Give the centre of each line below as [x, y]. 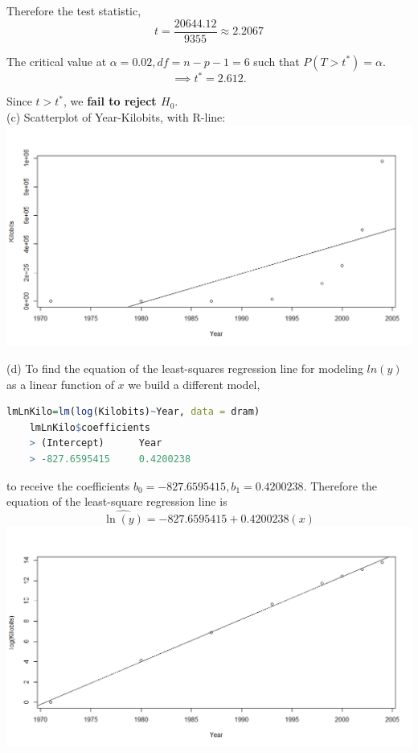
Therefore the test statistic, [74, 10]
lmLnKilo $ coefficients [90, 427]
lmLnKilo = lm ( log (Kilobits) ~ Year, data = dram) [133, 412]
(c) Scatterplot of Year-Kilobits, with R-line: [116, 116]
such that [277, 61]
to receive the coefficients [68, 485]
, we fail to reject [110, 101]
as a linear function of [60, 384]
